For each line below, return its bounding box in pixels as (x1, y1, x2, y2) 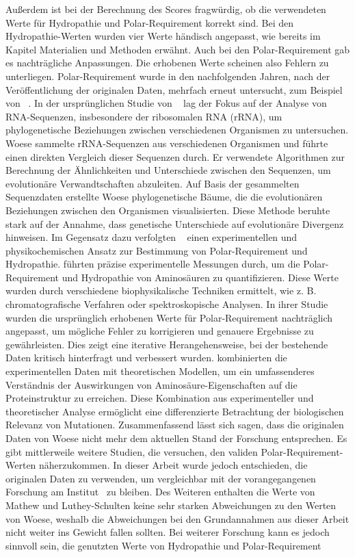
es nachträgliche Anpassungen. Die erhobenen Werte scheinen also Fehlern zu (5, 55, 329, 70)
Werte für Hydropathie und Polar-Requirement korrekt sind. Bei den (5, 15, 293, 29)
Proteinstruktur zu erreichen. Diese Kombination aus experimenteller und (5, 391, 314, 405)
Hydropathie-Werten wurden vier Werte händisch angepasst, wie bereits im (5, 29, 321, 43)
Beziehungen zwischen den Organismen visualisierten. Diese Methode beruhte (5, 203, 330, 217)
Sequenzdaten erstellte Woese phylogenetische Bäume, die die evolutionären (5, 190, 323, 204)
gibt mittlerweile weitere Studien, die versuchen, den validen (5, 444, 258, 458)
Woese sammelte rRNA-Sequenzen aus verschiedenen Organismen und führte (5, 135, 328, 150)
